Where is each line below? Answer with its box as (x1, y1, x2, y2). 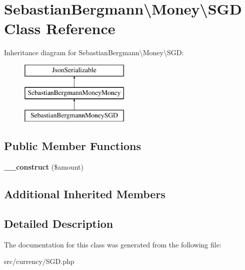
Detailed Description (4, 215, 113, 231)
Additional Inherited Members (4, 186, 165, 202)
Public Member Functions (4, 138, 141, 154)
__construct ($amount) (4, 162, 83, 172)
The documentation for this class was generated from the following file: (4, 239, 221, 249)
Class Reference (4, 18, 115, 39)
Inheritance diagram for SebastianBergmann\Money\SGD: (4, 47, 184, 58)
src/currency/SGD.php (4, 256, 74, 266)
